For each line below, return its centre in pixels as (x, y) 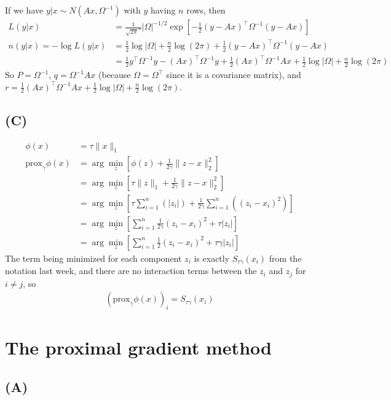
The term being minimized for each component (93, 258)
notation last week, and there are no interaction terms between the (131, 271)
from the (285, 258)
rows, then (206, 10)
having (163, 10)
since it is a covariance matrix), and (234, 75)
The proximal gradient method (138, 347)
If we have (24, 10)
